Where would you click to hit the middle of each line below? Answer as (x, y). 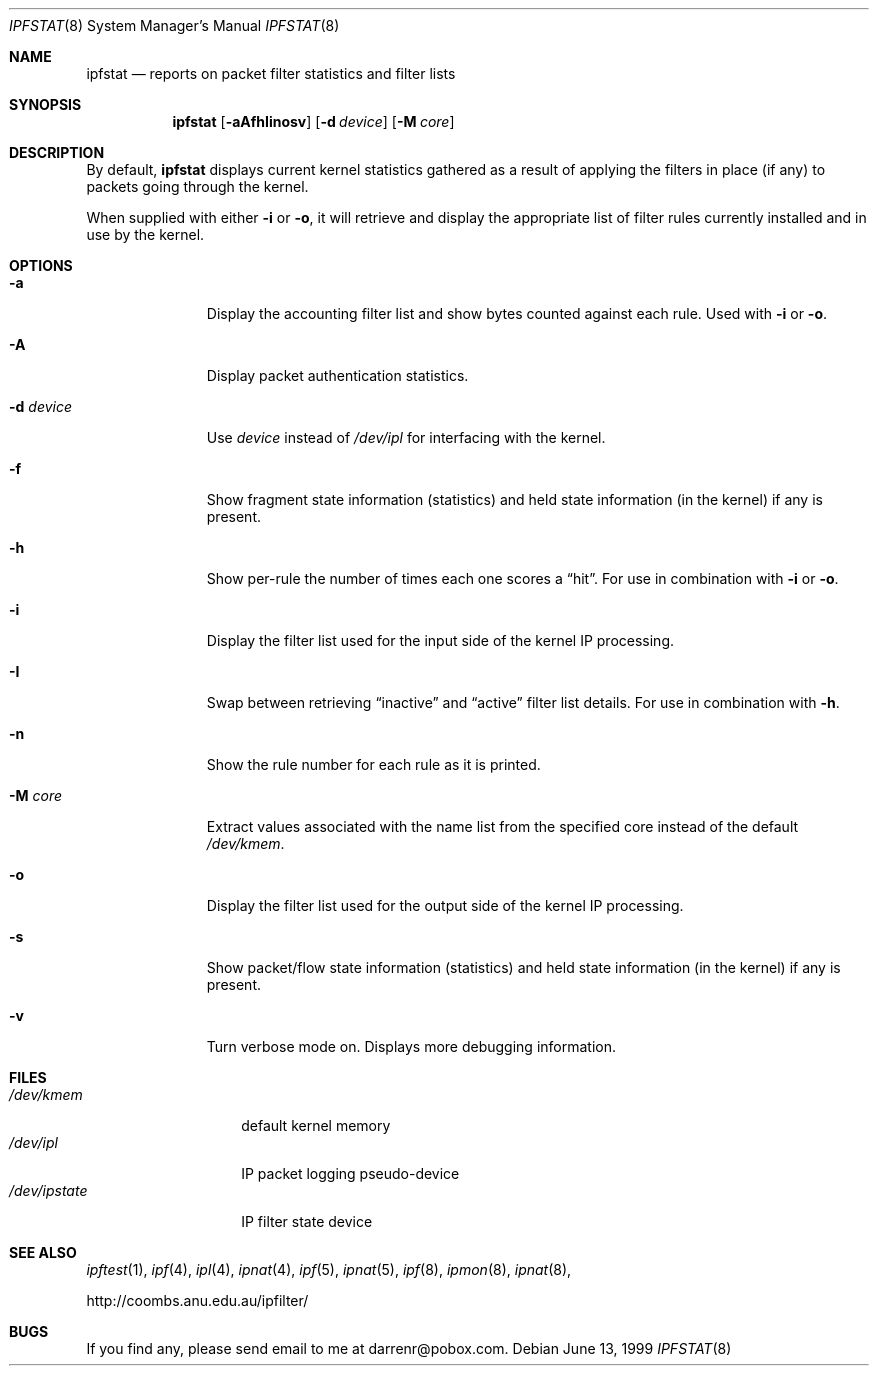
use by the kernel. (145, 234)
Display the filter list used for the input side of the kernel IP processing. (440, 640)
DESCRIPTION (57, 152)
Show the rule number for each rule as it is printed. (373, 764)
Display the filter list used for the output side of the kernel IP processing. (445, 905)
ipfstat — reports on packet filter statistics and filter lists (271, 73)
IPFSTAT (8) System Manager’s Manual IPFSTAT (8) (174, 25)
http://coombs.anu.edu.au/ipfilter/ (197, 1300)
